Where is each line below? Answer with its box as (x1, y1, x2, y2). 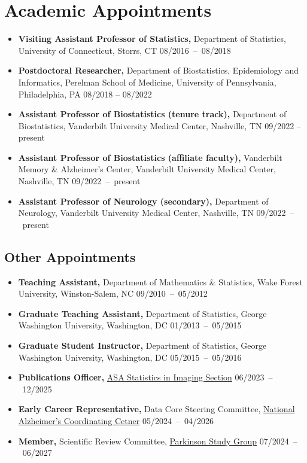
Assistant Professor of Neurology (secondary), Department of (18, 194, 269, 207)
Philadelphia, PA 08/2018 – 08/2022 (18, 87, 152, 100)
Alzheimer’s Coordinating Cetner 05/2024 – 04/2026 (18, 414, 214, 427)
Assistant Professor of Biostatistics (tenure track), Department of (18, 108, 287, 120)
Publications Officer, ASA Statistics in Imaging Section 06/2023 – (18, 371, 273, 383)
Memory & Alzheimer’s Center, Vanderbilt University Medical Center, (18, 163, 276, 175)
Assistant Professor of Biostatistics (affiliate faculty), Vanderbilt (18, 151, 282, 163)
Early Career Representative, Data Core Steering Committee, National (18, 403, 295, 415)
